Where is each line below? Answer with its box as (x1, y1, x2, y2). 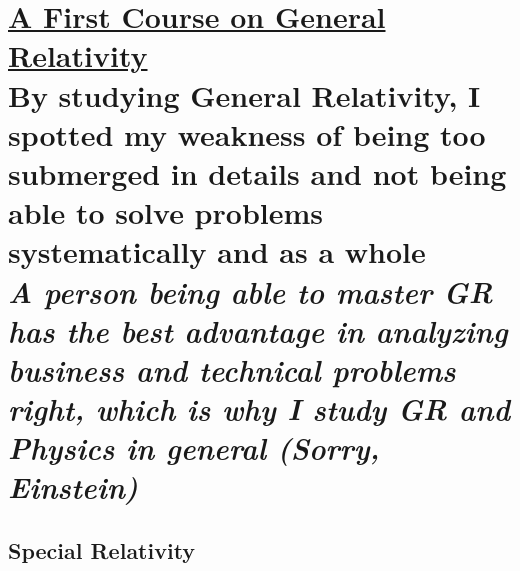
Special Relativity (8, 535, 196, 566)
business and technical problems (8, 348, 456, 390)
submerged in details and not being (8, 152, 507, 193)
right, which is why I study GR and (8, 388, 510, 430)
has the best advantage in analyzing (8, 309, 508, 351)
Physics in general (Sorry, (8, 427, 380, 469)
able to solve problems (8, 192, 324, 233)
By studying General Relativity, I (8, 74, 481, 115)
